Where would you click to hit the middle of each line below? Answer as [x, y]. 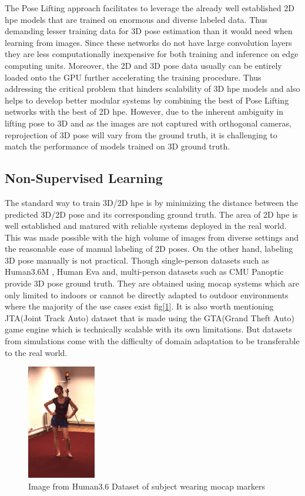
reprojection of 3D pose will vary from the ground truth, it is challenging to [141, 134]
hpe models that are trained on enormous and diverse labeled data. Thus [136, 19]
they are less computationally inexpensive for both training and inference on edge [152, 54]
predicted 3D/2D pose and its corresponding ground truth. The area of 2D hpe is [151, 214]
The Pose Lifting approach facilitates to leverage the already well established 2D [150, 8]
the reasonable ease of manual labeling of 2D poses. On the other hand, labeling [149, 249]
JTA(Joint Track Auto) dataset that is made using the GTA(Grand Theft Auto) [150, 317]
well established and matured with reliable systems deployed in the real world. [146, 226]
